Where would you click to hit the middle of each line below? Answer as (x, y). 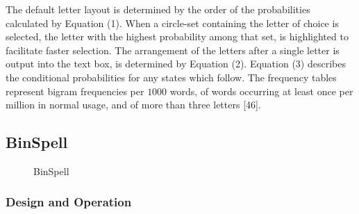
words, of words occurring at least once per (261, 91)
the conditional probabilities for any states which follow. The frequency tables (171, 77)
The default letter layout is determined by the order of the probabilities (158, 9)
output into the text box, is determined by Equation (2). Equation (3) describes (176, 64)
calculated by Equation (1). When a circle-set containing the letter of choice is (172, 23)
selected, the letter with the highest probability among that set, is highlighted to (177, 36)
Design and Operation (69, 202)
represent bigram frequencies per (75, 91)
